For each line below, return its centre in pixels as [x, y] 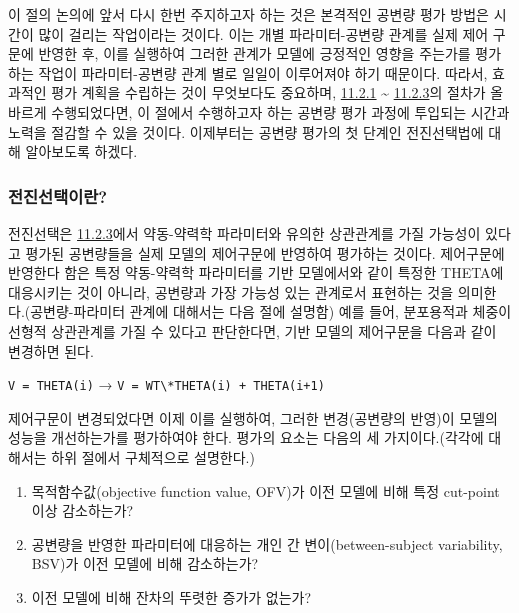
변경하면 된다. [51, 350]
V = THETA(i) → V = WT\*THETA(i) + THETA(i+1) [166, 384]
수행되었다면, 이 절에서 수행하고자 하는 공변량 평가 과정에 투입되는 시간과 [280, 111]
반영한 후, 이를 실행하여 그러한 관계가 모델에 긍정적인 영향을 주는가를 [254, 53]
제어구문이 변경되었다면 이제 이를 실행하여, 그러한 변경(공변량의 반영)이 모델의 [253, 417]
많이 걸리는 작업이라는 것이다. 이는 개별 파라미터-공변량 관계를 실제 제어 [263, 33]
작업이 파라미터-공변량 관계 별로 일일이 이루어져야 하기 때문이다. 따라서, [263, 72]
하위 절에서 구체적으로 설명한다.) [153, 456]
